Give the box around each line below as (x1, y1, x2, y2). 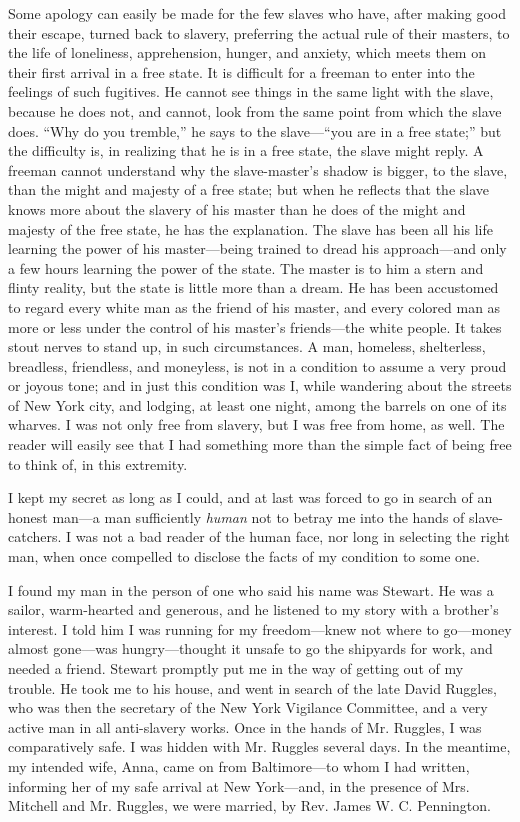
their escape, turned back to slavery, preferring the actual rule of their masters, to (8, 22, 510, 43)
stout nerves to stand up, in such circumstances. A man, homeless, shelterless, (8, 336, 486, 357)
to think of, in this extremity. (8, 453, 188, 474)
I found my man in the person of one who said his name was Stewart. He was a (8, 579, 494, 600)
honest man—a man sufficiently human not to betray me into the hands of (8, 506, 465, 527)
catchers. (8, 526, 62, 547)
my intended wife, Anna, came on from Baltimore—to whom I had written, (8, 755, 470, 776)
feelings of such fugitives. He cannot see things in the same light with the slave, (8, 81, 494, 102)
